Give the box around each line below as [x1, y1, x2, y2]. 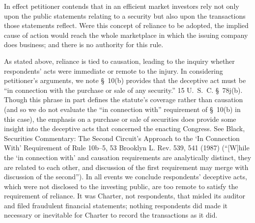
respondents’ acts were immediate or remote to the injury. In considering [4, 65, 223, 76]
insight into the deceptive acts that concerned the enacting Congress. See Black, [4, 123, 245, 134]
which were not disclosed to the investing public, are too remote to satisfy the [4, 181, 238, 191]
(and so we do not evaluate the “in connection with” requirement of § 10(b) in [4, 104, 241, 114]
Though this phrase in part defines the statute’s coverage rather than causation [4, 94, 243, 105]
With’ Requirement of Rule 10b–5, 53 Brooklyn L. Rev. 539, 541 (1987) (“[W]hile [4, 142, 250, 153]
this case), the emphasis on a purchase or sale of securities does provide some [4, 113, 236, 124]
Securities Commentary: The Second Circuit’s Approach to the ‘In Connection [4, 133, 240, 143]
